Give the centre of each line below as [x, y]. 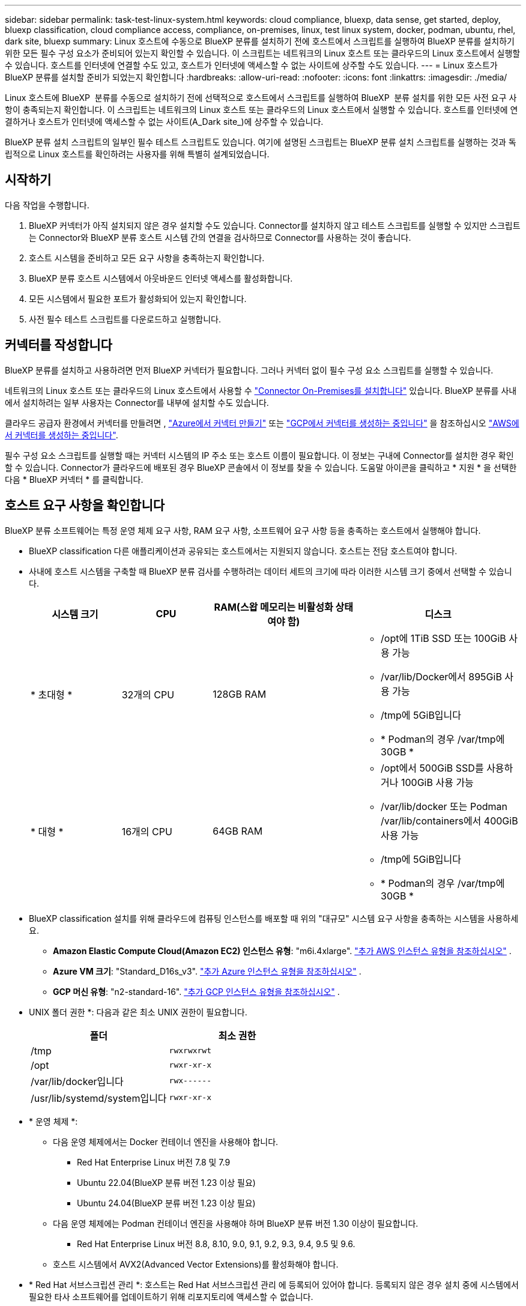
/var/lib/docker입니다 [77, 1081]
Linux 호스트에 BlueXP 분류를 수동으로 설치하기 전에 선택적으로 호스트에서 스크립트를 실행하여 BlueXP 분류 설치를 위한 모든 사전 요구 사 [261, 98]
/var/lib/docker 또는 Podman [444, 806]
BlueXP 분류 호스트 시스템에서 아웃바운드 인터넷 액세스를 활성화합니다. [161, 278]
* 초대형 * [52, 694]
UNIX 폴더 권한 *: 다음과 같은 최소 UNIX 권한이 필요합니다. [138, 1012]
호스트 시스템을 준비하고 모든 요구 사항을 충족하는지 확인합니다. [147, 258]
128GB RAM [240, 694]
